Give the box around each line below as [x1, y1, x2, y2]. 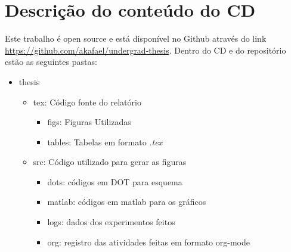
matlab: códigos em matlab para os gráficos [47, 195, 206, 208]
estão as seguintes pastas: [5, 55, 97, 68]
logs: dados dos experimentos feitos [47, 216, 175, 228]
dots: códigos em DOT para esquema [47, 175, 182, 188]
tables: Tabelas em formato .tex [47, 135, 163, 148]
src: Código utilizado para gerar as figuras [33, 155, 187, 168]
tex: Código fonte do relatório [33, 95, 141, 108]
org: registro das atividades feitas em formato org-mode [47, 235, 250, 248]
